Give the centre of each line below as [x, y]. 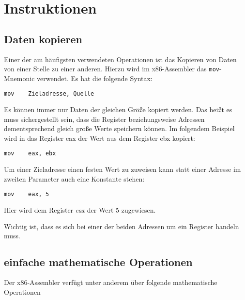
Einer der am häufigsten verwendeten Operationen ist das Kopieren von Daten [120, 59]
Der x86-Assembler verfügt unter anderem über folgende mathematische [111, 282]
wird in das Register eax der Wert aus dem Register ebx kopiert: [100, 138]
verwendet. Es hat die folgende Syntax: [95, 78]
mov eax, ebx [30, 154]
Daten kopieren [43, 39]
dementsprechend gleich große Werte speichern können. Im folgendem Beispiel [119, 128]
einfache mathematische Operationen [98, 262]
